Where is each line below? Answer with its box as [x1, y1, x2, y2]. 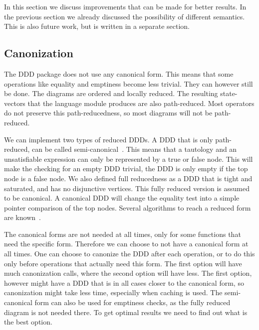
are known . [4, 212, 41, 222]
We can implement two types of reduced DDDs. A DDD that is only [4, 134, 213, 144]
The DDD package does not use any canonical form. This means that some [4, 68, 234, 79]
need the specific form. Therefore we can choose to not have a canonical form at [4, 238, 249, 249]
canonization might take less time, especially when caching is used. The [4, 287, 223, 298]
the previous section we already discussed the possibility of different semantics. [4, 11, 245, 21]
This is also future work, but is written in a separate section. [4, 21, 190, 31]
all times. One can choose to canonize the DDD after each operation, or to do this [4, 248, 255, 259]
